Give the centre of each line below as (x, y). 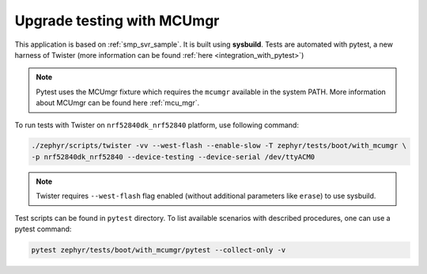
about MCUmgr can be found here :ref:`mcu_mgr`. (118, 103)
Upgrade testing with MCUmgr (117, 21)
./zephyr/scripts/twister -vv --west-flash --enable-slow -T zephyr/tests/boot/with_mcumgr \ (219, 146)
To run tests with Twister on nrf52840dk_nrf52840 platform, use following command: (157, 125)
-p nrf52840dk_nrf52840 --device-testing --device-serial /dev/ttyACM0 (173, 157)
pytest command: (43, 229)
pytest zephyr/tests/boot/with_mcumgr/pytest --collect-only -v (159, 250)
